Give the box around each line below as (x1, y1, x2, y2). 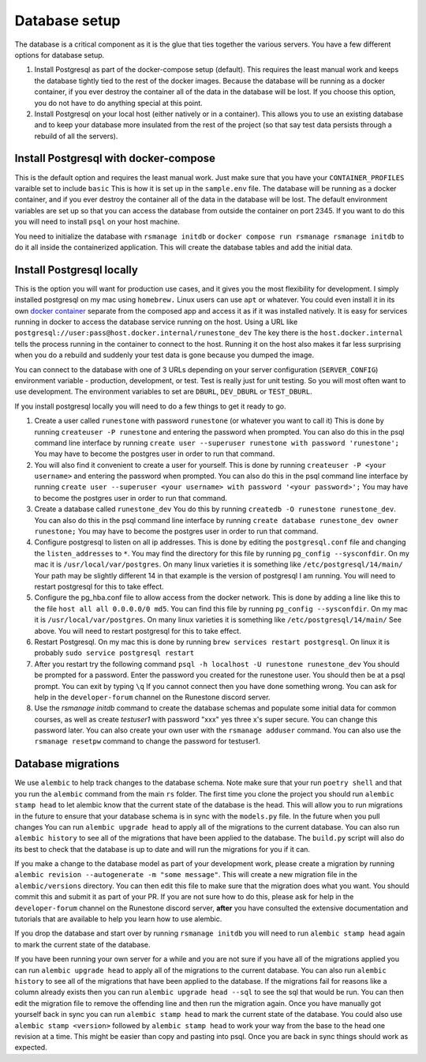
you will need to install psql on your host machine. (14, 217, 181, 227)
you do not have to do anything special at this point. (34, 98, 203, 107)
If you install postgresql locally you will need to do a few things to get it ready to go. (14, 401, 286, 411)
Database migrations (14, 757, 120, 770)
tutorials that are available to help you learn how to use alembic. (14, 914, 222, 924)
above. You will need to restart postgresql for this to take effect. (34, 626, 241, 635)
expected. (14, 1043, 47, 1053)
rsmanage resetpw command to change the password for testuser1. (34, 736, 260, 746)
